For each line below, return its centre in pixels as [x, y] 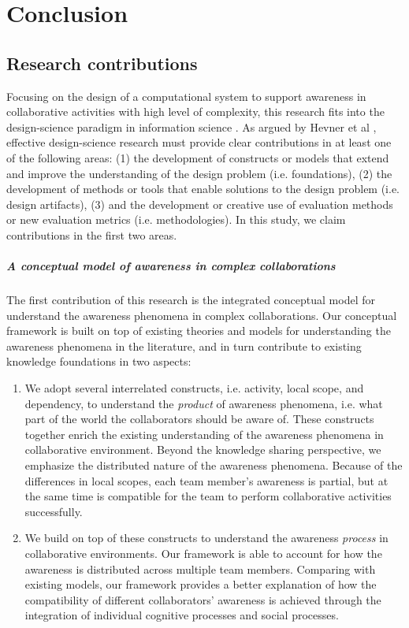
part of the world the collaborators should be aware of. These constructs [199, 419]
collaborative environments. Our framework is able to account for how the [203, 553]
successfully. [54, 511]
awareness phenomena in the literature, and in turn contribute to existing [184, 346]
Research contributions [102, 63]
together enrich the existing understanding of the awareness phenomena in [204, 434]
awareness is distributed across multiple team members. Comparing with [200, 569]
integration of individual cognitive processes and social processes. [182, 615]
